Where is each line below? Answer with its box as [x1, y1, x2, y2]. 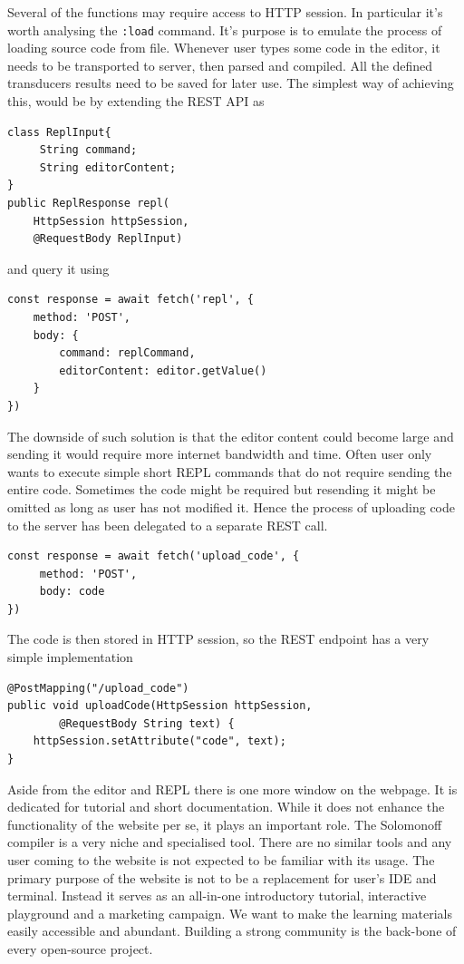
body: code [39, 585, 105, 599]
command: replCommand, [59, 346, 196, 360]
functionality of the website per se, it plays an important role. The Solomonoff [7, 814, 442, 833]
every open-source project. [7, 939, 153, 958]
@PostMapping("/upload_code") [7, 681, 189, 695]
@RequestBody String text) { [59, 716, 235, 730]
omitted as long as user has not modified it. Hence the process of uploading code [7, 497, 456, 516]
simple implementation [7, 648, 133, 667]
